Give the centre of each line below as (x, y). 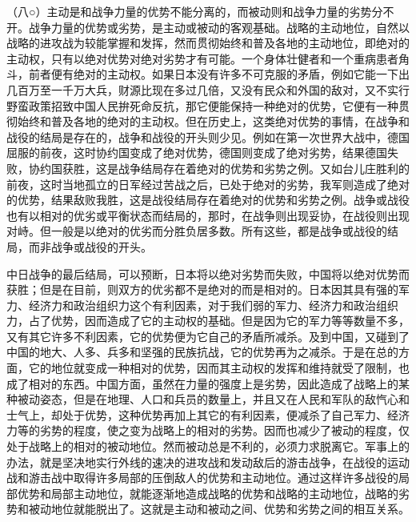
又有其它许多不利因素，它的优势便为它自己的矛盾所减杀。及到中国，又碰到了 (208, 336)
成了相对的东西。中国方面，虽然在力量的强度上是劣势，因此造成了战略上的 (202, 383)
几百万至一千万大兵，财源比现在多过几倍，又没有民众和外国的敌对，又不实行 (208, 89)
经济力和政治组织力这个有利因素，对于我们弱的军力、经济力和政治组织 (213, 305)
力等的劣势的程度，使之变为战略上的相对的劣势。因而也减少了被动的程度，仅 (208, 430)
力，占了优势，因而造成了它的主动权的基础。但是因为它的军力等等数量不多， (208, 321)
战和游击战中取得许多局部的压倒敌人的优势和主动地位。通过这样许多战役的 (202, 478)
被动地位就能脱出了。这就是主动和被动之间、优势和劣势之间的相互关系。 (219, 509)
